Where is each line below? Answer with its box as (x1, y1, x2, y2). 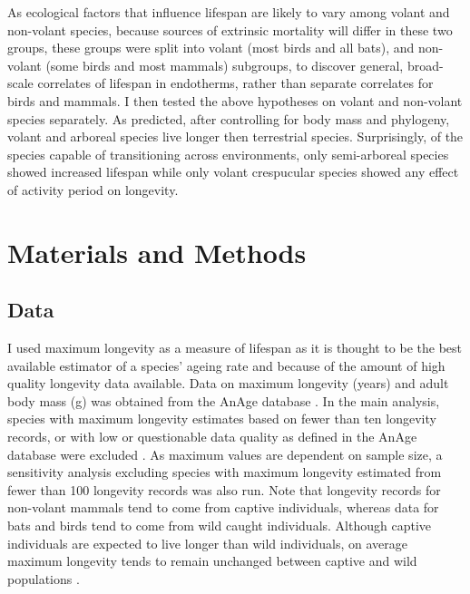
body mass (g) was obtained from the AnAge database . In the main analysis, (7, 391, 440, 410)
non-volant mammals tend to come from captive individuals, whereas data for (7, 498, 439, 517)
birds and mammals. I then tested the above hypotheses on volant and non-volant (7, 91, 463, 110)
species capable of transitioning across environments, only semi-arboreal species (7, 144, 449, 163)
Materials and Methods (7, 233, 307, 270)
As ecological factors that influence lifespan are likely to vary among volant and (7, 3, 450, 21)
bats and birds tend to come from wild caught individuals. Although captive (7, 516, 432, 535)
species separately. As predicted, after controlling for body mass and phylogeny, (7, 109, 450, 128)
